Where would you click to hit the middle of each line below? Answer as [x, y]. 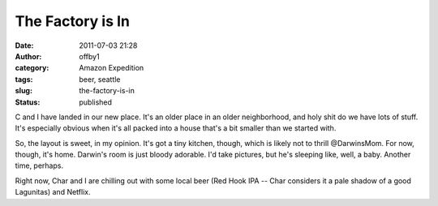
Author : [28, 56]
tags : [24, 79]
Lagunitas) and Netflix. [53, 192]
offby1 [90, 56]
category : [32, 68]
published [96, 102]
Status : [28, 102]
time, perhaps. [39, 165]
